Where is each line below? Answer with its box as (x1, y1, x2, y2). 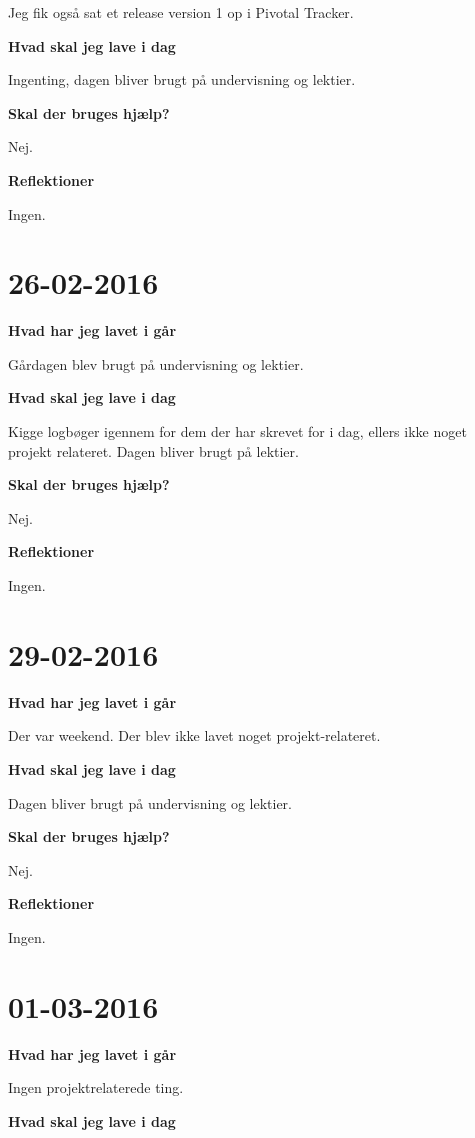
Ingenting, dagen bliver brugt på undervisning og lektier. (8, 69, 356, 90)
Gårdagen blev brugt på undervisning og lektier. (8, 353, 304, 374)
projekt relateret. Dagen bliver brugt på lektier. (8, 440, 299, 461)
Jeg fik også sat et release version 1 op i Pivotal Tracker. (8, 2, 354, 22)
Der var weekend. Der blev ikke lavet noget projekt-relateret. (8, 725, 381, 746)
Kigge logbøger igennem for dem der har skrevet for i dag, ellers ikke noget (8, 421, 467, 442)
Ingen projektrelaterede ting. (8, 1077, 184, 1098)
